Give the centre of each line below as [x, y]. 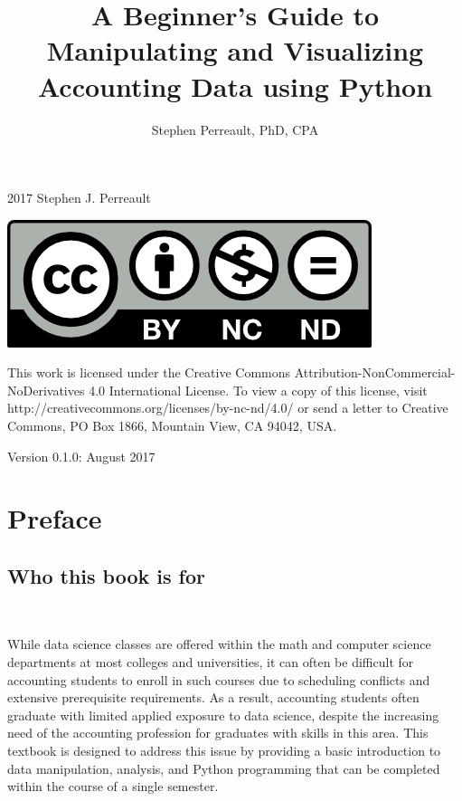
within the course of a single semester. [113, 786]
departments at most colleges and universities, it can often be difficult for [211, 662]
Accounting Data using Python [235, 86]
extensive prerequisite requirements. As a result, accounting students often [213, 697]
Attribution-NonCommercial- [375, 372]
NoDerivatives [46, 390]
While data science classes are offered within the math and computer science [219, 644]
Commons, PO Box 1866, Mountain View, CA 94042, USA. [172, 426]
